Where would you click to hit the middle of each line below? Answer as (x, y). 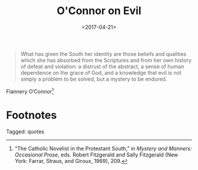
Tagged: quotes (25, 131)
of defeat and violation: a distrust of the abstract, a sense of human (102, 66)
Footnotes (32, 115)
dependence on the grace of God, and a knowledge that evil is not (101, 72)
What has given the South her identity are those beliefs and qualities (103, 54)
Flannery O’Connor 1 (30, 91)
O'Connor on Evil (99, 11)
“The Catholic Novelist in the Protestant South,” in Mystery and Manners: (103, 148)
